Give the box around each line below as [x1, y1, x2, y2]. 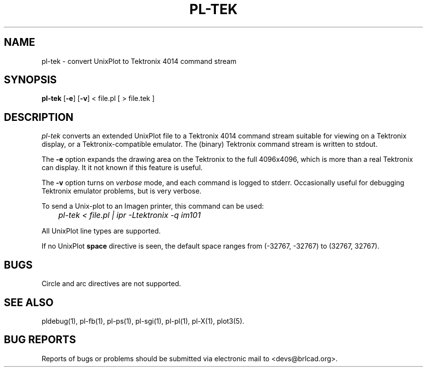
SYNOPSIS [4, 74, 57, 86]
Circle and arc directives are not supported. [41, 279, 181, 288]
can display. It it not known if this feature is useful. [41, 163, 203, 172]
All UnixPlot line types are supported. [41, 227, 161, 235]
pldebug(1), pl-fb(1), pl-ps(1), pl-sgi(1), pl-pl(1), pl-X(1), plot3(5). [41, 316, 245, 325]
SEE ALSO [4, 296, 54, 309]
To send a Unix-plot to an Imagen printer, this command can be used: [41, 202, 264, 211]
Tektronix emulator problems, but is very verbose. [41, 187, 202, 195]
